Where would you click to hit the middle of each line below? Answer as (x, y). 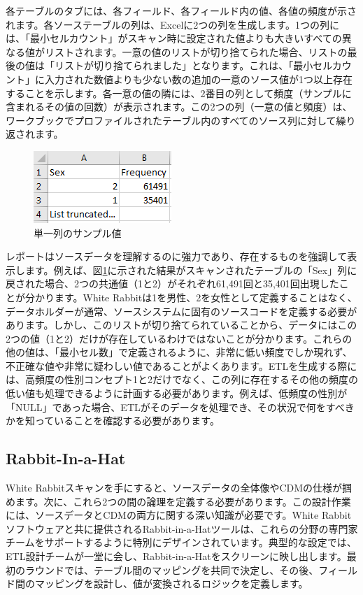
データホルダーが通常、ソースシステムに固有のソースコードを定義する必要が (181, 311)
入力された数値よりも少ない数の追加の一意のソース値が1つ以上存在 (199, 79)
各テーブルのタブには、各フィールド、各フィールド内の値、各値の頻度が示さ (181, 10)
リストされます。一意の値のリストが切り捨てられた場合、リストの (196, 51)
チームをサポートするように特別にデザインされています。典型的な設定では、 (181, 542)
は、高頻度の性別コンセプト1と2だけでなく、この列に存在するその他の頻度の (182, 379)
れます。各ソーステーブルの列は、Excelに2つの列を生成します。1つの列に (172, 24)
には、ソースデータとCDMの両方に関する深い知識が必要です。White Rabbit (179, 515)
